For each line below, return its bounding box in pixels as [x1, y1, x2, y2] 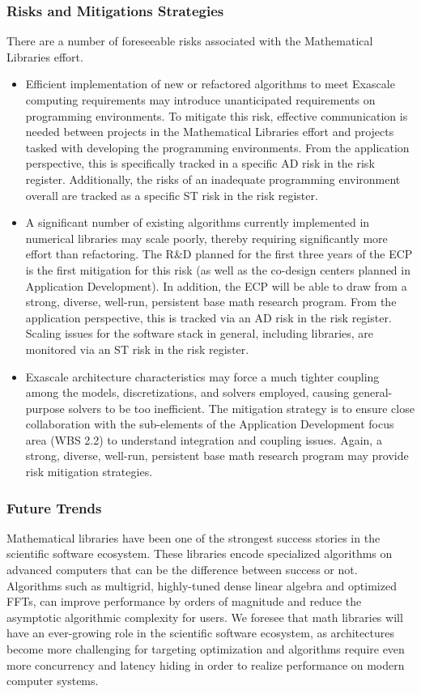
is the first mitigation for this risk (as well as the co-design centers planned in [25, 261, 410, 278]
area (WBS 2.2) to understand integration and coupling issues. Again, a [25, 431, 382, 448]
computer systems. [6, 672, 99, 689]
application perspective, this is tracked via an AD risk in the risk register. [25, 309, 392, 326]
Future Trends [6, 497, 102, 517]
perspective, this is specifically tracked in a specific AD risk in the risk [25, 155, 375, 172]
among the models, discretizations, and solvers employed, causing [25, 384, 350, 401]
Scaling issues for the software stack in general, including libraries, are [25, 325, 374, 342]
